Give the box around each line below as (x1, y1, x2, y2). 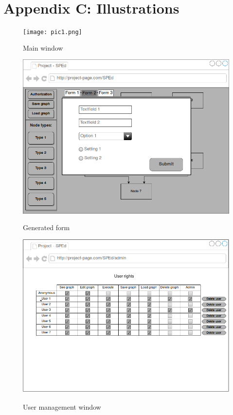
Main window (23, 42, 63, 53)
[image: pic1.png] (23, 29, 82, 36)
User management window (23, 401, 101, 412)
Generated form (23, 222, 70, 233)
